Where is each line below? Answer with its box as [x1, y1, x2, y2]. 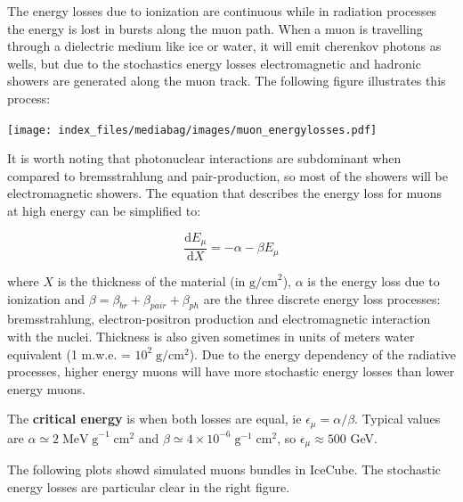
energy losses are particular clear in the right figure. [7, 477, 290, 496]
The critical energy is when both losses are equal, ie [7, 409, 302, 428]
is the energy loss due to [307, 272, 440, 291]
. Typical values [354, 409, 441, 428]
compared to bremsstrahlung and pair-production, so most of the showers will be [7, 166, 448, 185]
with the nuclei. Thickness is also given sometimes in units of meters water [7, 327, 415, 346]
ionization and [7, 289, 85, 308]
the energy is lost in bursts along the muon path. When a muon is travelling [7, 19, 423, 37]
